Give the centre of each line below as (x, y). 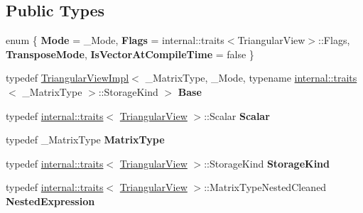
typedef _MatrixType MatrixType (85, 140)
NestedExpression (50, 201)
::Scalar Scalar (237, 115)
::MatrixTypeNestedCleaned (265, 187)
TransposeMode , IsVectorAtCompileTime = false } (130, 54)
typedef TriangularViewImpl (67, 78)
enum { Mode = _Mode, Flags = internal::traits (115, 40)
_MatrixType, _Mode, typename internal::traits (251, 78)
